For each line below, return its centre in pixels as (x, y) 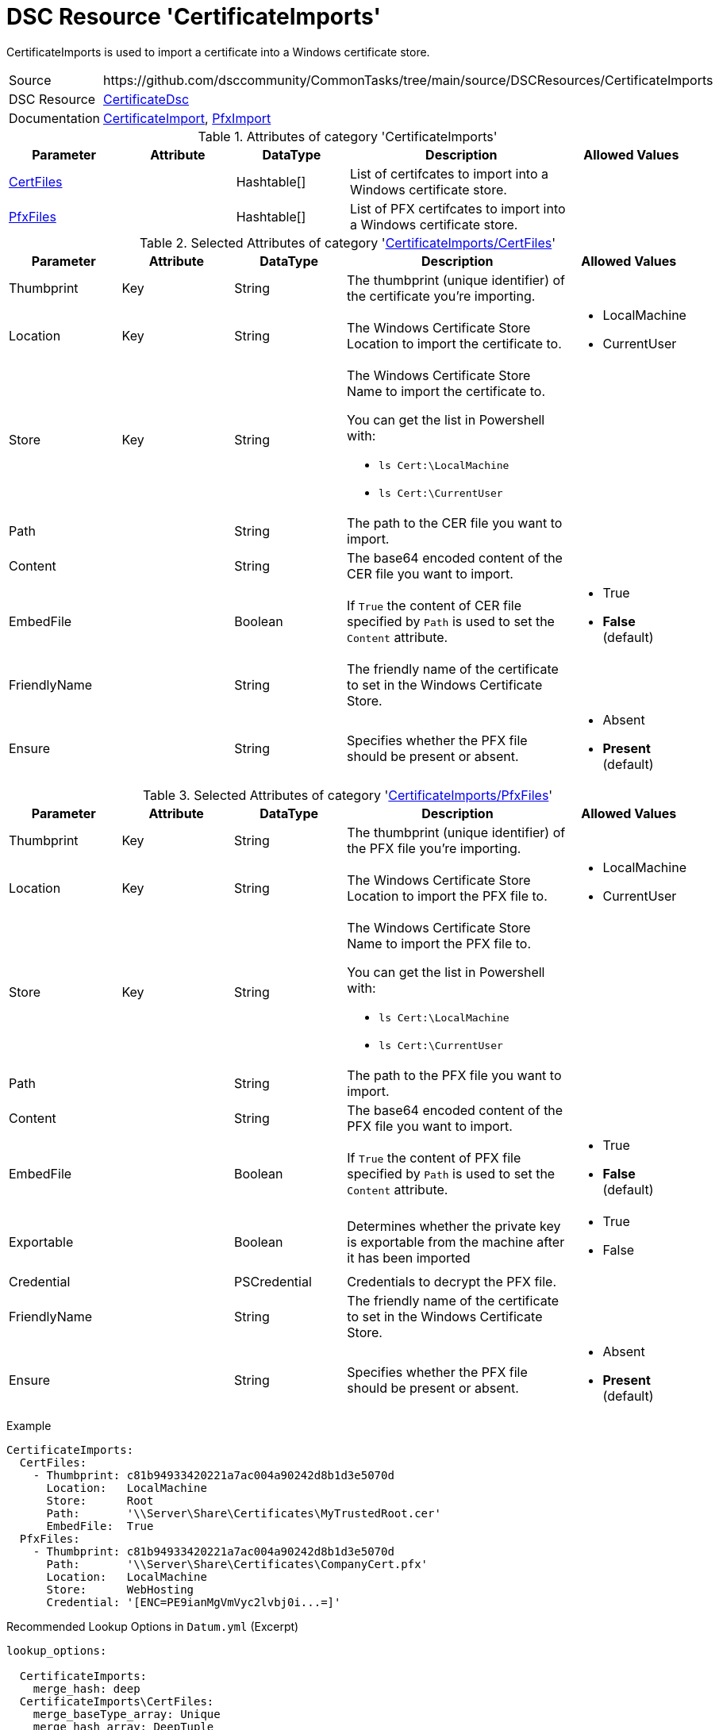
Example (29, 1425)
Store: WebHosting (120, 1589)
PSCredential (273, 1281)
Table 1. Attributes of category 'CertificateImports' (348, 136)
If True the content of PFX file (434, 1157)
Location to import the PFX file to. (447, 896)
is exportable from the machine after (456, 1242)
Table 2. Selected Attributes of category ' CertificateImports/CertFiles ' (348, 242)
